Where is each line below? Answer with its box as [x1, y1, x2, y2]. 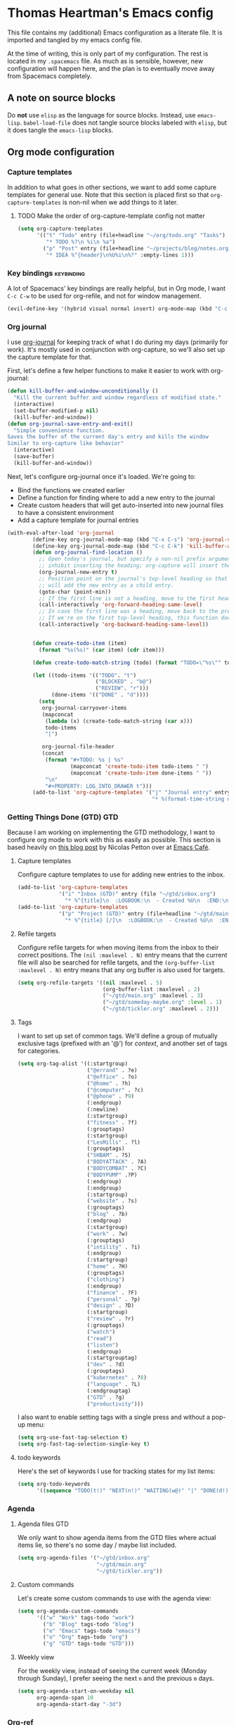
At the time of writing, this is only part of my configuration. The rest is [7, 49, 209, 58]
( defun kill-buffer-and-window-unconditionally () [7, 388, 159, 395]
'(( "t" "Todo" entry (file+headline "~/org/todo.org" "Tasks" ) [36, 232, 226, 239]
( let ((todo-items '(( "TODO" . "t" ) [32, 672, 137, 679]
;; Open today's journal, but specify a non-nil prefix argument [38, 556, 234, 563]
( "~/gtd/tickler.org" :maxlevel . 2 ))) [103, 1005, 220, 1012]
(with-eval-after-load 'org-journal [7, 529, 114, 536]
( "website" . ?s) [86, 1197, 138, 1204]
